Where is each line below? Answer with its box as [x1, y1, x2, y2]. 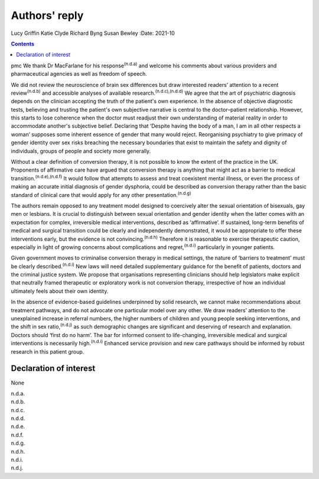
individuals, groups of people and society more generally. [11, 147, 151, 154]
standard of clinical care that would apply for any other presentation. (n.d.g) [11, 190, 191, 198]
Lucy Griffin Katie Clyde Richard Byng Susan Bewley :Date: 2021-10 [11, 30, 175, 37]
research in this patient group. [11, 348, 84, 355]
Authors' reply [11, 9, 84, 22]
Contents [11, 40, 35, 47]
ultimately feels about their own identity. [11, 287, 109, 294]
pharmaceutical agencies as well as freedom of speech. [11, 70, 148, 77]
